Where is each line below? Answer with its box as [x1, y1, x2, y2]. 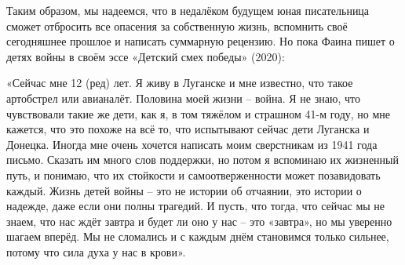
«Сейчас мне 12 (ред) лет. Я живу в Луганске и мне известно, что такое [6, 74, 353, 91]
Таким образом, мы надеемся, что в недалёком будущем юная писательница [6, 2, 370, 18]
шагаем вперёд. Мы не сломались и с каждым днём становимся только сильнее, [6, 228, 389, 245]
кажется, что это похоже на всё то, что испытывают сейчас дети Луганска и [6, 121, 370, 137]
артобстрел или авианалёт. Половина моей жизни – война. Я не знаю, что [6, 89, 360, 106]
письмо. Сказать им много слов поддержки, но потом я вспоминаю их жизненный [6, 151, 399, 168]
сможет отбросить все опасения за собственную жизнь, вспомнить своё [6, 17, 348, 34]
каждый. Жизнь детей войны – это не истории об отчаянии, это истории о [6, 182, 362, 198]
